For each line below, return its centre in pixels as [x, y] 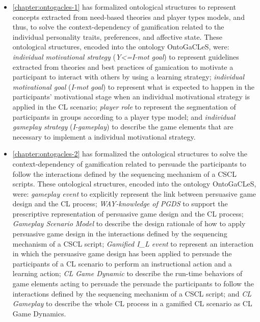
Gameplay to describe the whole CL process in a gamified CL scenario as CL [132, 303]
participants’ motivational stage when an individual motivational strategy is [131, 97]
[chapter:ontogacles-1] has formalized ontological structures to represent [124, 7]
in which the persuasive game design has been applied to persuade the [122, 253]
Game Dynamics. [39, 313]
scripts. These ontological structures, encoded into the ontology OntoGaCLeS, [134, 184]
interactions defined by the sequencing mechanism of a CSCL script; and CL [132, 293]
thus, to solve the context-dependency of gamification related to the [118, 27]
